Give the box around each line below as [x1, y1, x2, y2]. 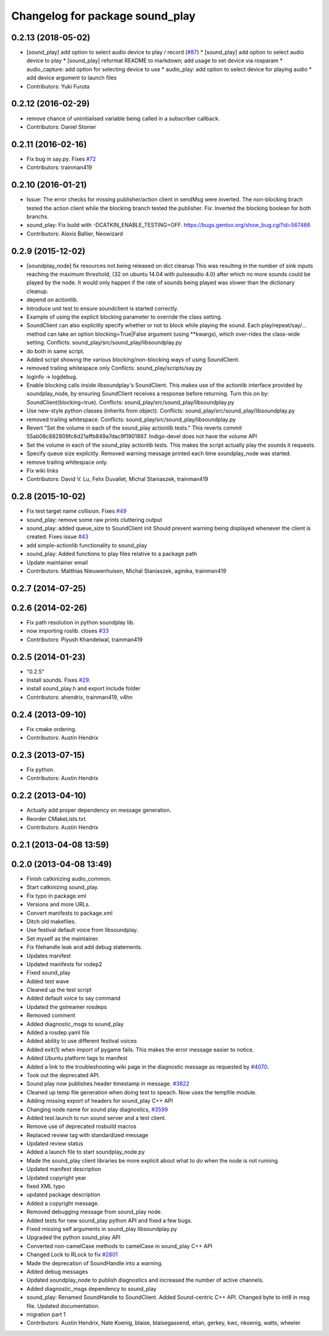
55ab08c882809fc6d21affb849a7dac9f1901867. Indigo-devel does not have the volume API [26, 433, 257, 440]
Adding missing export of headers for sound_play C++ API [26, 1097, 173, 1105]
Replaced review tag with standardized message [26, 1131, 149, 1138]
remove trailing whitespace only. [26, 458, 108, 466]
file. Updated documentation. [26, 1302, 100, 1309]
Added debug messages [26, 1268, 88, 1275]
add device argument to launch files [26, 74, 117, 82]
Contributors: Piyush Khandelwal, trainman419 [26, 635, 143, 643]
